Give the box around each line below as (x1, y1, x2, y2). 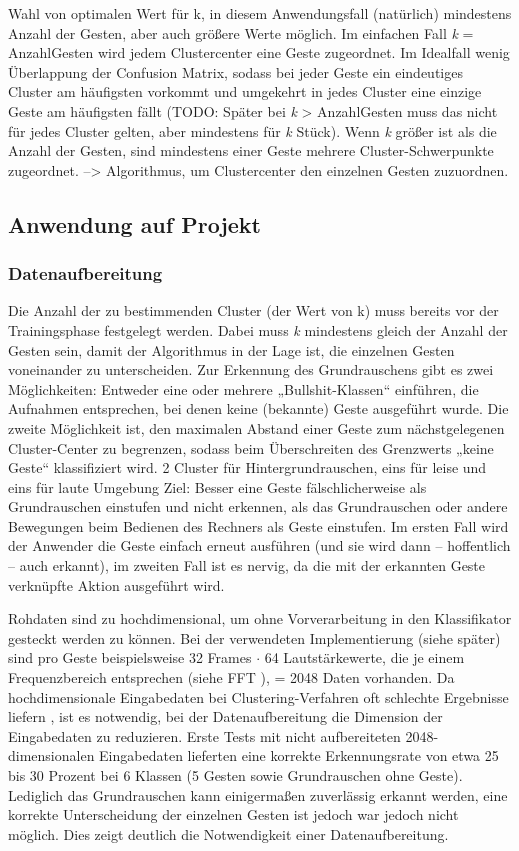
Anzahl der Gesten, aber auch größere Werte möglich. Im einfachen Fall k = (8, 22, 474, 43)
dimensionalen (8, 745, 95, 766)
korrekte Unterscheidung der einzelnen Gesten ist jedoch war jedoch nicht (8, 804, 459, 825)
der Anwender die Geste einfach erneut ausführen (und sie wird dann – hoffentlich (8, 535, 511, 556)
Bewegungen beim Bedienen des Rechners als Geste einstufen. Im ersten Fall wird (8, 515, 509, 536)
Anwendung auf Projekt (8, 208, 261, 239)
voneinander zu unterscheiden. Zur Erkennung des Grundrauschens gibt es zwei (8, 359, 494, 380)
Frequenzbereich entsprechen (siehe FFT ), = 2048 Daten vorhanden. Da (8, 667, 455, 688)
